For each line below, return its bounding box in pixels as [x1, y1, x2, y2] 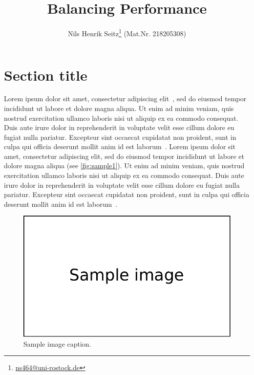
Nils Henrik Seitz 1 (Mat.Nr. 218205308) [67, 27, 187, 38]
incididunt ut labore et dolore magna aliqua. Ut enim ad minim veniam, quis [4, 103, 234, 113]
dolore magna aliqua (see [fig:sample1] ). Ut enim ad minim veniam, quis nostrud [4, 160, 245, 171]
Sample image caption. [23, 338, 91, 349]
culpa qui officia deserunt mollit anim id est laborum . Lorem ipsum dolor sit [4, 141, 235, 152]
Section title [4, 65, 87, 85]
